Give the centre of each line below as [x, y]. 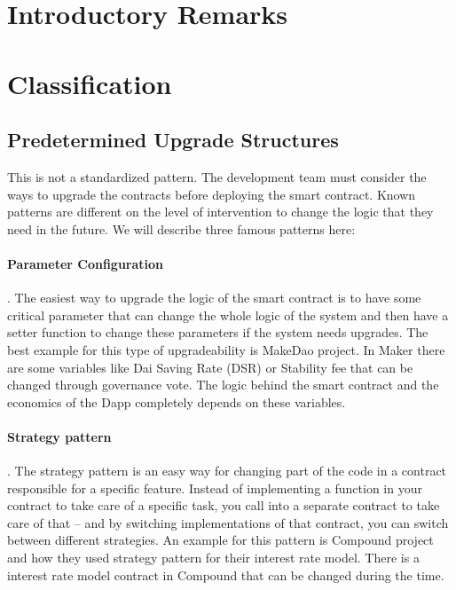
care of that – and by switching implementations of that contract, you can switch [228, 522]
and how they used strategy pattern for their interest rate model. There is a [213, 558]
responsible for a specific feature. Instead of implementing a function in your [215, 488]
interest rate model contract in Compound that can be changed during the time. [226, 574]
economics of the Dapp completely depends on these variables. [177, 401]
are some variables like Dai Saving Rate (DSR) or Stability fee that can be [210, 367]
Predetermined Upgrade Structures [173, 140]
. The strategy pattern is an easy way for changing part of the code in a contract [227, 471]
